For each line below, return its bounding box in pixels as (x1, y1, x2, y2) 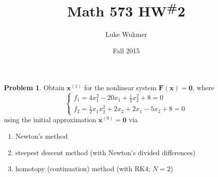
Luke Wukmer (105, 29, 148, 39)
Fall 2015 (113, 46, 140, 56)
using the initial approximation (4, 114, 96, 125)
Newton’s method (15, 131, 68, 141)
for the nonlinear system (84, 82, 157, 92)
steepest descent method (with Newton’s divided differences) (15, 147, 196, 157)
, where (192, 82, 214, 92)
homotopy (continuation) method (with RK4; (15, 163, 151, 174)
